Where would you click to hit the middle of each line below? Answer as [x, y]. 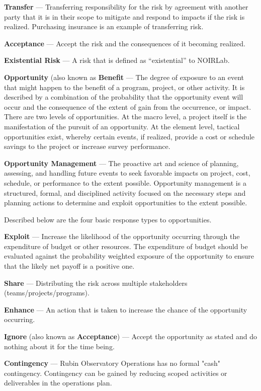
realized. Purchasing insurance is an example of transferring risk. [104, 26]
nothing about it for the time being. [59, 346]
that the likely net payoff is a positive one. [69, 266]
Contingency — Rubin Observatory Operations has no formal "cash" [112, 363]
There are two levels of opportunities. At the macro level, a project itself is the [125, 116]
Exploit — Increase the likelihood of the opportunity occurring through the [122, 236]
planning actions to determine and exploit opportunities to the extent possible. [126, 203]
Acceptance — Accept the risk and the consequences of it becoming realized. [125, 43]
